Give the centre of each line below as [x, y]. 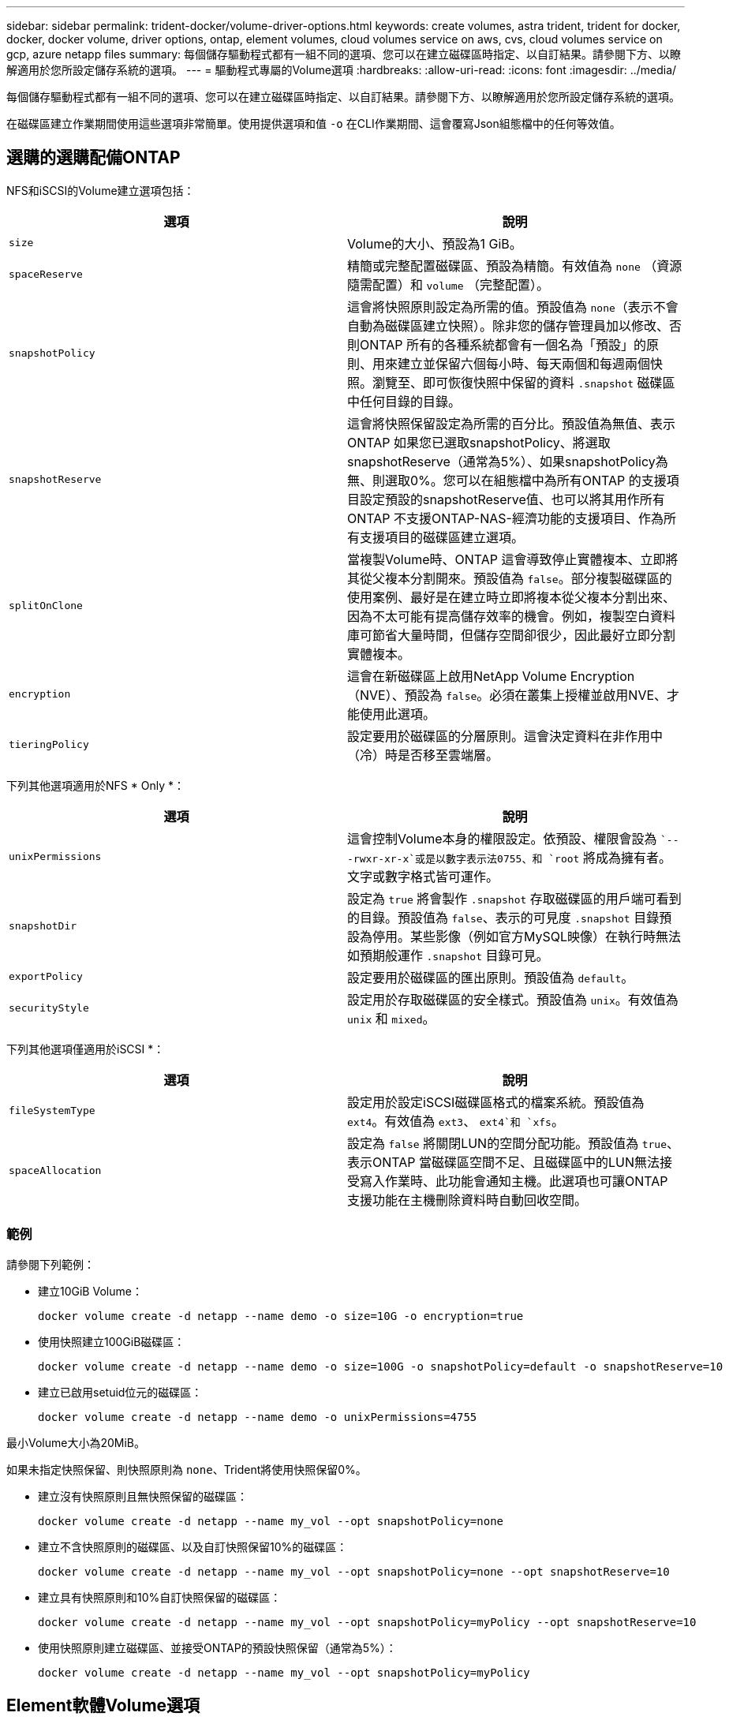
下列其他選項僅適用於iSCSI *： [86, 1049]
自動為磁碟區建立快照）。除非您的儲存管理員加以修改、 [508, 325]
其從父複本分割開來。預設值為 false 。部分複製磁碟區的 [510, 578]
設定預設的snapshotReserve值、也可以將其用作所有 [512, 499]
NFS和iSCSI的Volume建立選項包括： [101, 190]
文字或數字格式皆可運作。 [423, 876]
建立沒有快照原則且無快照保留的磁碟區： [143, 1496]
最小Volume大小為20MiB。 [76, 1442]
